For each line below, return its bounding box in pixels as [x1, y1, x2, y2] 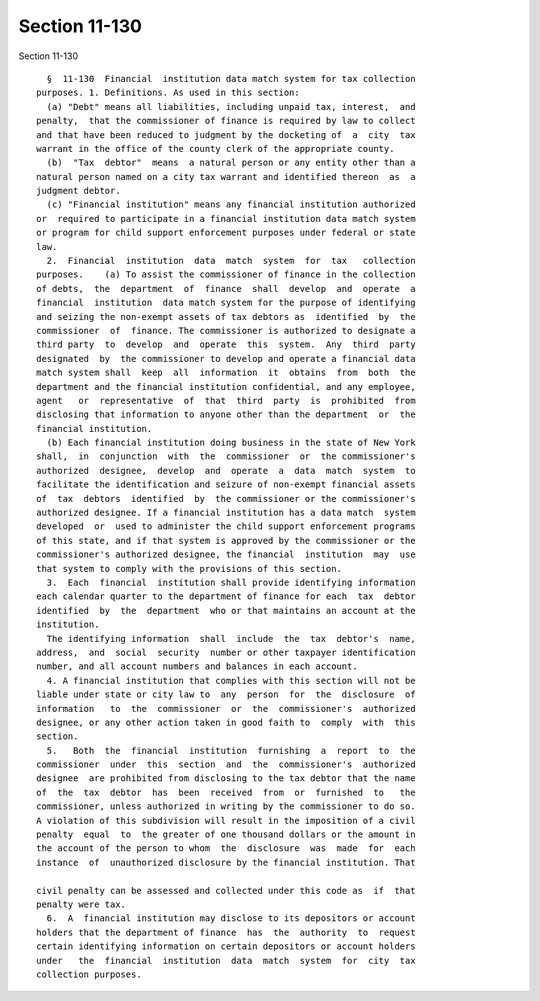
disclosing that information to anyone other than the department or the [36, 409, 416, 420]
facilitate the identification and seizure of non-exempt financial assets [36, 479, 416, 490]
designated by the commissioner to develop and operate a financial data [36, 353, 416, 364]
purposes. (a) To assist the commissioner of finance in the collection [36, 269, 416, 280]
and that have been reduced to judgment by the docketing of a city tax [36, 129, 416, 140]
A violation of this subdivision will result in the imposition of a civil [36, 815, 416, 826]
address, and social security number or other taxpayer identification [36, 646, 416, 658]
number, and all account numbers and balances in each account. [36, 661, 359, 672]
